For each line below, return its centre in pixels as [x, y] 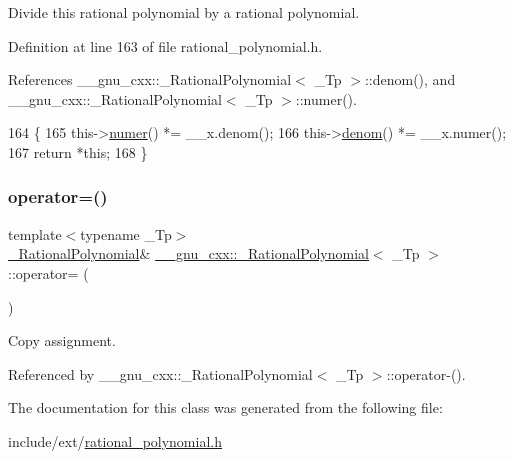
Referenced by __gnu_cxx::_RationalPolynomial [160, 373]
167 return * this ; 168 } [78, 151]
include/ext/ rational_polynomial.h [115, 440]
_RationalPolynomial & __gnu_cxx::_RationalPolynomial [188, 253]
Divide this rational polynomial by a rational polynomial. [184, 12]
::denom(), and [410, 79]
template [35, 233]
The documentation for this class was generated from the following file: [225, 407]
